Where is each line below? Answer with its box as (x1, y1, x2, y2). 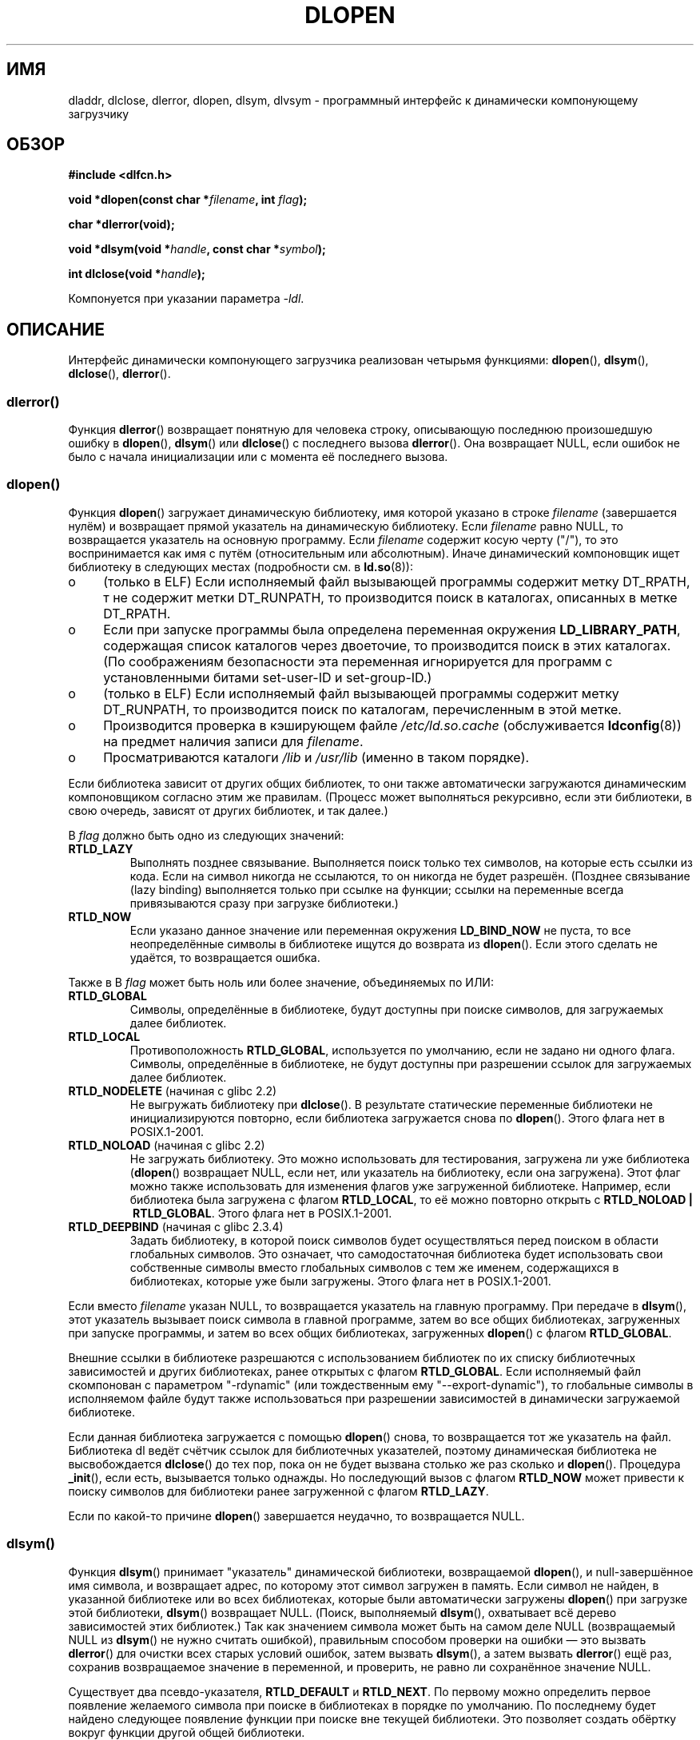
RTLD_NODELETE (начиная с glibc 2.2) (68, 1083, 277, 1098)
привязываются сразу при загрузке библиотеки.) (129, 896, 399, 910)
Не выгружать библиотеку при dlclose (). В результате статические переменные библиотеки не (129, 1097, 653, 1111)
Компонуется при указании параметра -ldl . (68, 292, 304, 306)
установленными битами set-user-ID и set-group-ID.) (103, 669, 432, 685)
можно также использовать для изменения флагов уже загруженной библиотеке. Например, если (129, 1178, 671, 1193)
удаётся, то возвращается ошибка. (129, 950, 320, 964)
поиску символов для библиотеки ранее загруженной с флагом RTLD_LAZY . (68, 1484, 489, 1498)
